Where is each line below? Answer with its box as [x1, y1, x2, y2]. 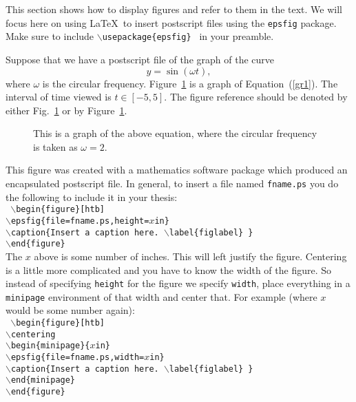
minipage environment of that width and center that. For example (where [6, 289, 317, 304]
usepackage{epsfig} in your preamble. [102, 29, 274, 43]
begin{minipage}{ [10, 341, 90, 351]
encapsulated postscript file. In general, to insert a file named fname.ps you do [6, 176, 339, 191]
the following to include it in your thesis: [6, 189, 178, 204]
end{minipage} [10, 375, 76, 385]
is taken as [33, 139, 78, 154]
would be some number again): [6, 303, 135, 317]
